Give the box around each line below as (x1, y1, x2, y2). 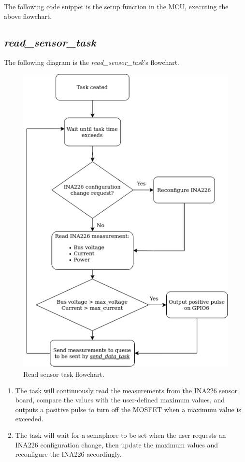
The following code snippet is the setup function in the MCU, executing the (4, 1, 229, 11)
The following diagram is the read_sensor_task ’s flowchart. (4, 57, 180, 67)
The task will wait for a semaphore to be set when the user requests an (15, 430, 226, 440)
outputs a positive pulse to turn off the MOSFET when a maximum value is (15, 404, 241, 414)
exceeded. (15, 414, 43, 424)
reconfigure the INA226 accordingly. (15, 449, 122, 459)
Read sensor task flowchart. (23, 369, 104, 379)
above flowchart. (4, 11, 52, 21)
